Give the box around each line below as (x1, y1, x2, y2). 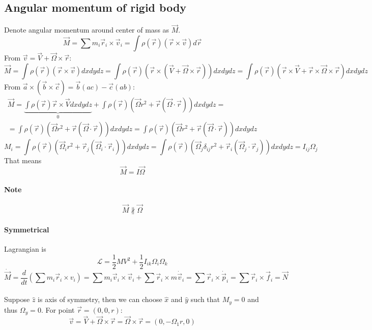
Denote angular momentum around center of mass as (4, 24, 169, 35)
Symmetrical (4, 224, 49, 234)
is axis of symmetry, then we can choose (38, 294, 162, 305)
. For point (41, 304, 75, 315)
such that (190, 294, 220, 305)
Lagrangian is (4, 243, 46, 254)
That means (4, 155, 42, 166)
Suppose (4, 294, 30, 305)
